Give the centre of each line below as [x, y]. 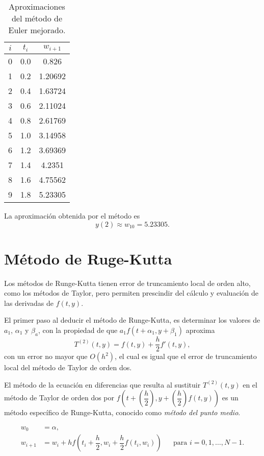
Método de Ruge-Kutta [88, 258]
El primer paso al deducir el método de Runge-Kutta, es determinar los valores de [132, 320]
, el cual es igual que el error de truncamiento [186, 356]
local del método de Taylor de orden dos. [68, 367]
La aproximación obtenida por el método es [72, 215]
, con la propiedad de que [78, 330]
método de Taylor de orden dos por [59, 398]
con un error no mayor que [46, 356]
